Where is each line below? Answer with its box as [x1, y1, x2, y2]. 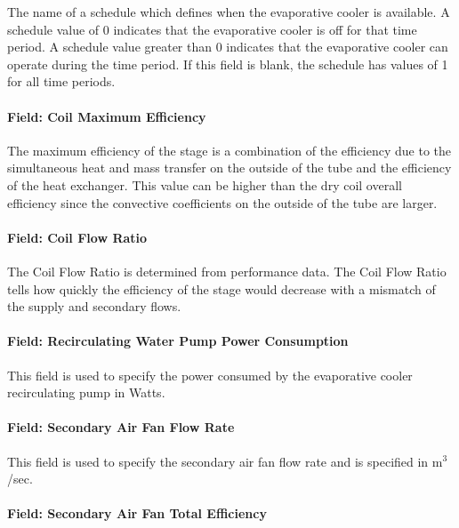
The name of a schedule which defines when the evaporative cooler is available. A [7, 3, 450, 20]
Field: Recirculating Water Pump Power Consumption [7, 332, 349, 350]
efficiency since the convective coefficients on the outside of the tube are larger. [7, 193, 438, 212]
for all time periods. [7, 72, 116, 91]
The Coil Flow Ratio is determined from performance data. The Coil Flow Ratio [7, 261, 447, 280]
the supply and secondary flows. [7, 297, 181, 316]
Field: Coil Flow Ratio [7, 228, 148, 246]
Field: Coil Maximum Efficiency [7, 107, 206, 125]
